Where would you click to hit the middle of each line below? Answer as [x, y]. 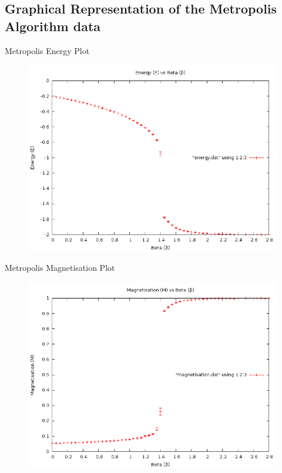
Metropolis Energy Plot [47, 50]
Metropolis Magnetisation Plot [60, 268]
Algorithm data [53, 26]
